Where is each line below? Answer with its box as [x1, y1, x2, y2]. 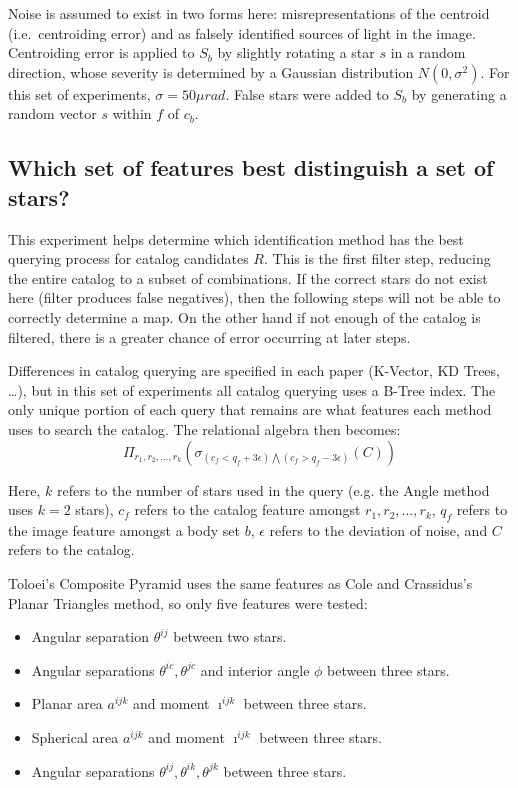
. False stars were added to [225, 83, 389, 104]
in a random [390, 42, 466, 63]
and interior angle [200, 659, 310, 680]
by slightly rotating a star [217, 42, 375, 63]
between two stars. [173, 626, 287, 647]
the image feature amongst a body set [8, 519, 240, 540]
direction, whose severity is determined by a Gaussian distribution [8, 61, 414, 82]
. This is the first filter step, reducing [264, 248, 491, 269]
